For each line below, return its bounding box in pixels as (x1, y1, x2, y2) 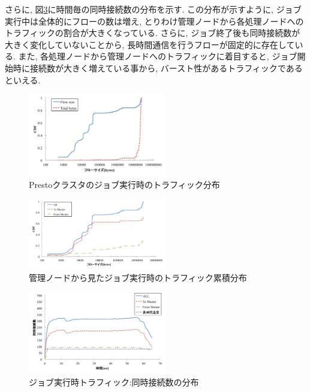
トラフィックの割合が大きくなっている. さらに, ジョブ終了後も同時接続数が (5, 26, 300, 39)
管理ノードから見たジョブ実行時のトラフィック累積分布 (29, 271, 247, 284)
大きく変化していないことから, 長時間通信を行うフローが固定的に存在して (5, 38, 295, 50)
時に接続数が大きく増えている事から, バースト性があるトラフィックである (13, 61, 303, 74)
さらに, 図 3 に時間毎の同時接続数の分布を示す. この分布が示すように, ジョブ (5, 3, 302, 15)
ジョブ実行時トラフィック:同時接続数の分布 (29, 375, 199, 388)
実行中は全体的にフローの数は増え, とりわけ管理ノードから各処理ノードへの (5, 14, 304, 27)
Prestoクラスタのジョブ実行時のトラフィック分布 (29, 178, 220, 190)
